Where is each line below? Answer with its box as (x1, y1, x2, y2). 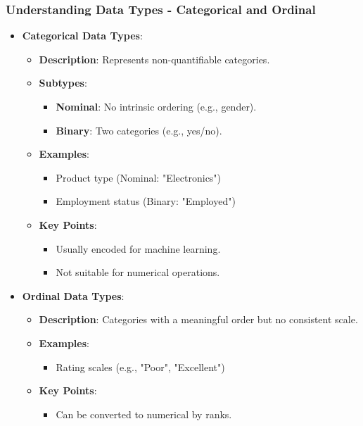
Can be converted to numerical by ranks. (56, 406, 232, 421)
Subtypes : (39, 75, 87, 90)
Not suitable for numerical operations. (56, 265, 220, 280)
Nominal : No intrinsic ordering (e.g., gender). (56, 99, 257, 113)
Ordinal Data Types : (22, 288, 125, 303)
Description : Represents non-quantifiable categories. (39, 51, 270, 66)
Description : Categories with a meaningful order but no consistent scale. (39, 312, 358, 327)
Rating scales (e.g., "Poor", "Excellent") (56, 359, 225, 374)
